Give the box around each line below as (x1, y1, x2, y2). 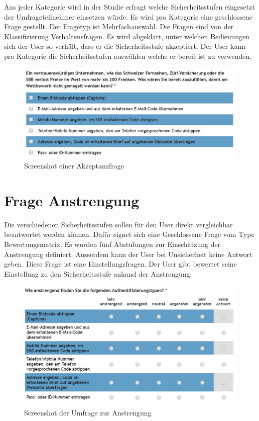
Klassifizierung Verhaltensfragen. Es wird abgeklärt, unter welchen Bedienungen (4, 31, 250, 41)
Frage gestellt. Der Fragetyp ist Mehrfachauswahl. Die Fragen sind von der (4, 21, 234, 32)
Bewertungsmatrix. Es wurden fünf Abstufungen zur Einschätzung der (4, 239, 221, 249)
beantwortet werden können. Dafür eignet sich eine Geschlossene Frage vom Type (4, 229, 254, 239)
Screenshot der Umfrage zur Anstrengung (24, 407, 152, 418)
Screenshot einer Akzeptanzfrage (24, 160, 124, 171)
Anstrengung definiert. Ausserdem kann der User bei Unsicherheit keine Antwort (4, 248, 252, 259)
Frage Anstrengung (4, 190, 140, 210)
